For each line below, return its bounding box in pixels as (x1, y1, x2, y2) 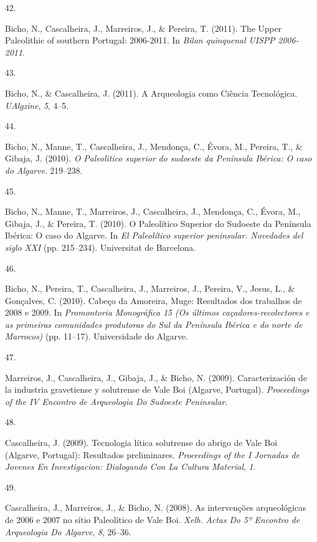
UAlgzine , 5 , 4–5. (5, 98, 69, 111)
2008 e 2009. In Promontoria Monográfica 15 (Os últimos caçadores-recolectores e (5, 306, 310, 319)
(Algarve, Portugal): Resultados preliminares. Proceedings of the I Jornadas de (5, 448, 300, 461)
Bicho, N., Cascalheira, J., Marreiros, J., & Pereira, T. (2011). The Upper (5, 21, 282, 34)
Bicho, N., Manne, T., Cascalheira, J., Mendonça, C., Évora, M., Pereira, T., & (5, 139, 302, 152)
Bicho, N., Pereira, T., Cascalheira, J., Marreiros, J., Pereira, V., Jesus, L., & (5, 282, 295, 295)
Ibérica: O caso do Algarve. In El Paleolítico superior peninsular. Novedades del (5, 229, 304, 242)
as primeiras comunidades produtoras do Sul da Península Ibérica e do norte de (5, 317, 303, 330)
